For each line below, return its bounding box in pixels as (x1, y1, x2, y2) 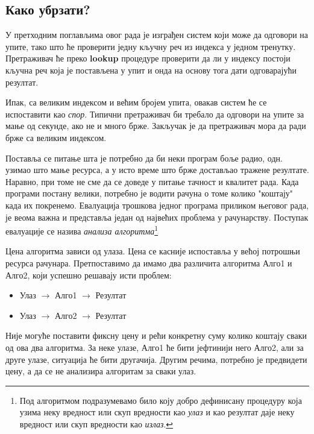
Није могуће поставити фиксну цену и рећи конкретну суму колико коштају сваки (5, 329, 307, 342)
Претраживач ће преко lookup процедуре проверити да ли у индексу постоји (5, 52, 290, 64)
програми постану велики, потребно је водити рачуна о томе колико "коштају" (5, 187, 294, 200)
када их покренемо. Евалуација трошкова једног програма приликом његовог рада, (5, 198, 309, 211)
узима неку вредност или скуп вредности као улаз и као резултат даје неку (19, 406, 295, 418)
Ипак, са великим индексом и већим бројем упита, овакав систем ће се (5, 96, 267, 108)
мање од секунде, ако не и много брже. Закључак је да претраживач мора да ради (5, 119, 306, 132)
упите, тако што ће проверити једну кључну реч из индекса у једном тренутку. (5, 40, 296, 52)
